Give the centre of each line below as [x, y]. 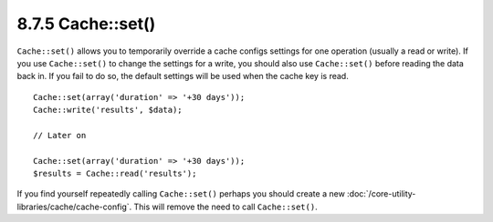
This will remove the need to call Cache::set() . [226, 207]
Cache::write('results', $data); [108, 110]
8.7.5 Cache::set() [86, 24]
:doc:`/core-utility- [382, 194]
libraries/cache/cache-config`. [74, 207]
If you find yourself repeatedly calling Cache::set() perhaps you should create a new [181, 194]
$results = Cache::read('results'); [115, 174]
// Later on [60, 135]
